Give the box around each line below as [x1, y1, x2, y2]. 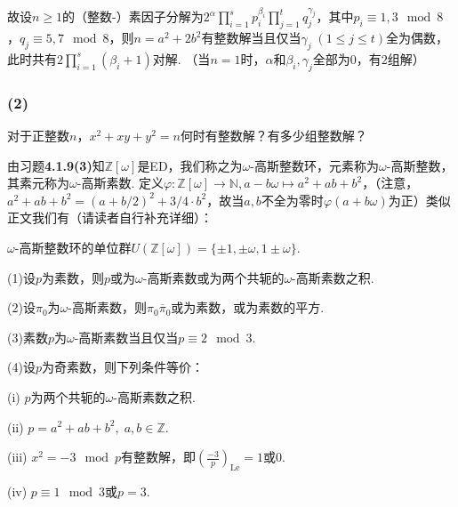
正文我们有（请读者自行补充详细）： [7, 208, 213, 227]
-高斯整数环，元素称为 [250, 156, 379, 174]
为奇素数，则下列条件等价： [41, 358, 204, 376]
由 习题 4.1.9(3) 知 [7, 156, 105, 174]
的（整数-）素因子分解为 [62, 7, 204, 26]
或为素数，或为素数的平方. [171, 298, 325, 317]
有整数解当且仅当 [201, 28, 301, 47]
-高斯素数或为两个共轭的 [142, 268, 285, 286]
